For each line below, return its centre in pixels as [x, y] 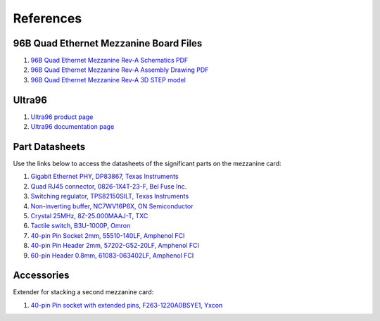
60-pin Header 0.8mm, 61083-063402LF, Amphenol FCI [112, 255]
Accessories [41, 276]
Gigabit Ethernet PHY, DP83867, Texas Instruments [104, 177]
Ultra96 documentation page [72, 127]
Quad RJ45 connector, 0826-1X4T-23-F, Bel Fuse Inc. [109, 186]
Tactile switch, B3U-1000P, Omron [81, 226]
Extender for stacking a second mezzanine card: [83, 292]
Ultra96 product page [62, 117]
